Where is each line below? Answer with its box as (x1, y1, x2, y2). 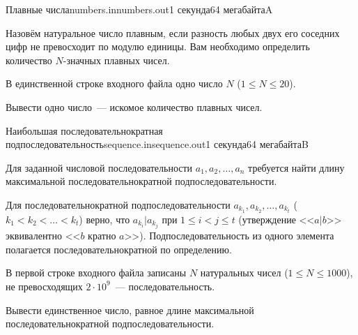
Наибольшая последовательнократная (6, 123, 163, 137)
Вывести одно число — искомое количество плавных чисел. (6, 99, 263, 114)
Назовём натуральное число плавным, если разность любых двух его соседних (6, 25, 340, 40)
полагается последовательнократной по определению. (6, 241, 232, 256)
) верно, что (79, 212, 130, 227)
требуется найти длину (248, 160, 345, 174)
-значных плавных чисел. (63, 52, 170, 67)
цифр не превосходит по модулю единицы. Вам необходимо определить (6, 39, 310, 54)
